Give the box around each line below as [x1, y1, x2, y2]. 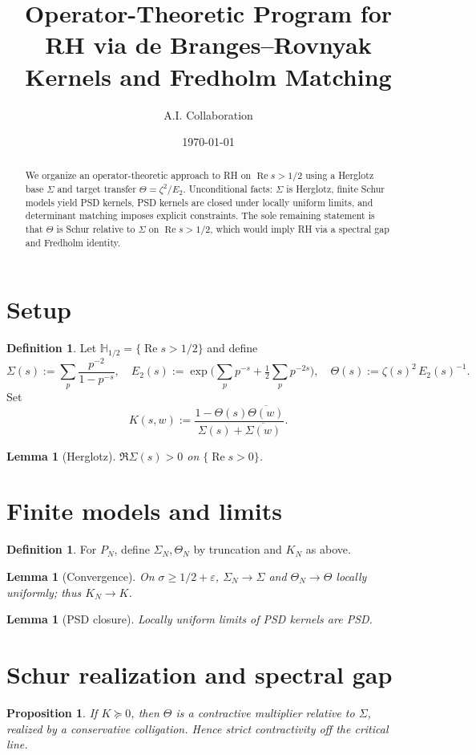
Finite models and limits [6, 494, 282, 527]
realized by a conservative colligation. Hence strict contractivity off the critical [6, 720, 389, 737]
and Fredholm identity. [25, 235, 121, 249]
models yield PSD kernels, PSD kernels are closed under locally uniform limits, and [25, 195, 373, 209]
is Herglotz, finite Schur [286, 182, 385, 196]
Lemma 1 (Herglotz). [6, 447, 116, 464]
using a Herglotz [305, 168, 374, 182]
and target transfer [57, 182, 136, 196]
